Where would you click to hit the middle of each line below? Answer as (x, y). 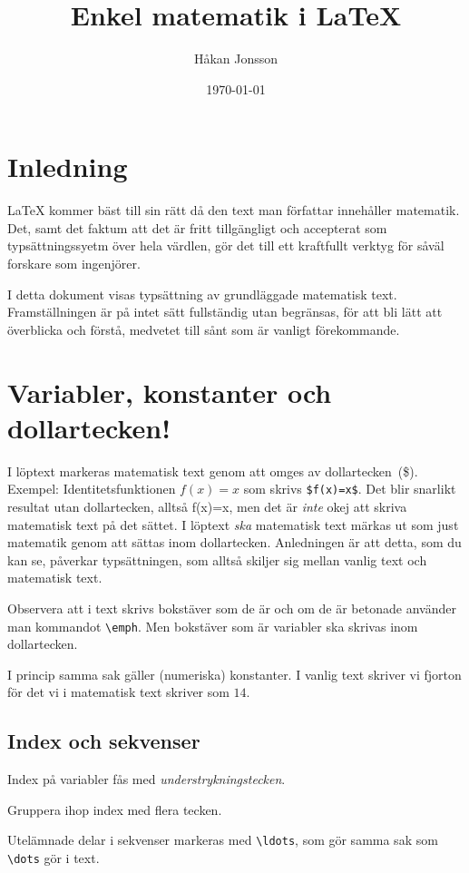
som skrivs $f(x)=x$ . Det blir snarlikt (350, 489)
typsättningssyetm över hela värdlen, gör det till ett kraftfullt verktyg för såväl (226, 245)
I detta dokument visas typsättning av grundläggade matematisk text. (202, 294)
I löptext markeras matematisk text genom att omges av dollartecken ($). (213, 471)
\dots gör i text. (54, 858)
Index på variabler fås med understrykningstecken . (147, 779)
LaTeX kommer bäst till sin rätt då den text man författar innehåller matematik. (234, 210)
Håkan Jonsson (236, 59)
